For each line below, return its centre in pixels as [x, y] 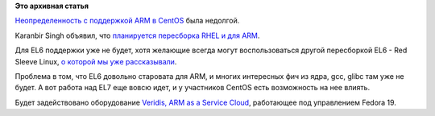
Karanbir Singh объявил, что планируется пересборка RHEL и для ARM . [137, 35]
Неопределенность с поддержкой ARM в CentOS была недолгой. [127, 21]
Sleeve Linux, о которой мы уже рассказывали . [96, 61]
